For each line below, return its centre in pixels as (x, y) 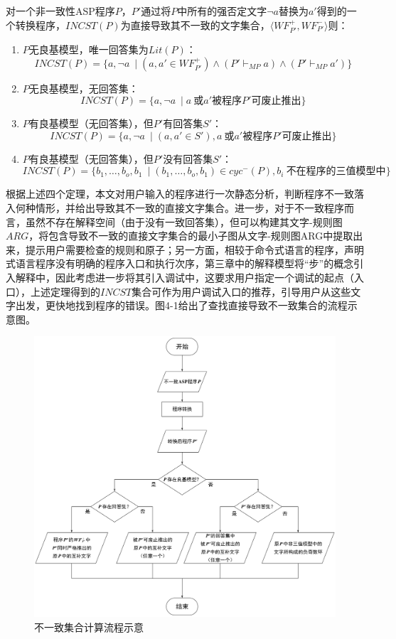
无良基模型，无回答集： (84, 88)
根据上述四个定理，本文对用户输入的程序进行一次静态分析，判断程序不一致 (180, 194)
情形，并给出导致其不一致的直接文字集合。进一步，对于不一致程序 (189, 207)
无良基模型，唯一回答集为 (89, 49)
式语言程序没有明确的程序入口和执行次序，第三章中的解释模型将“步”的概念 (180, 263)
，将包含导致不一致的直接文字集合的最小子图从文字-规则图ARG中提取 (191, 236)
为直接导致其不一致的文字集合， (195, 25)
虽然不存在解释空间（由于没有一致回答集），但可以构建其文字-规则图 (184, 221)
